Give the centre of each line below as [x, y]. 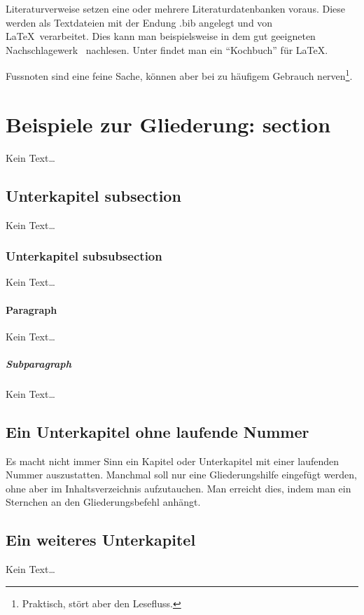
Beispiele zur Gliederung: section [168, 124]
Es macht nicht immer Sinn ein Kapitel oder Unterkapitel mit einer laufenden [173, 461]
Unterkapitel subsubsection [84, 256]
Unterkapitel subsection [93, 195]
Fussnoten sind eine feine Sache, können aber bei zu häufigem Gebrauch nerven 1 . [179, 75]
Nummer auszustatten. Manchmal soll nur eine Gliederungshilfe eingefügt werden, [181, 475]
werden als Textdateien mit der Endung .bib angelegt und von [139, 22]
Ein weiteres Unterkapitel [101, 540]
